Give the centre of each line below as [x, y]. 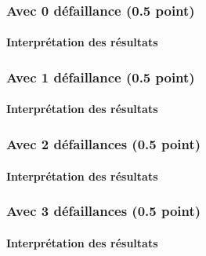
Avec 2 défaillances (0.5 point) [104, 143]
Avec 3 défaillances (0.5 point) [104, 211]
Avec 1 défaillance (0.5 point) [101, 77]
